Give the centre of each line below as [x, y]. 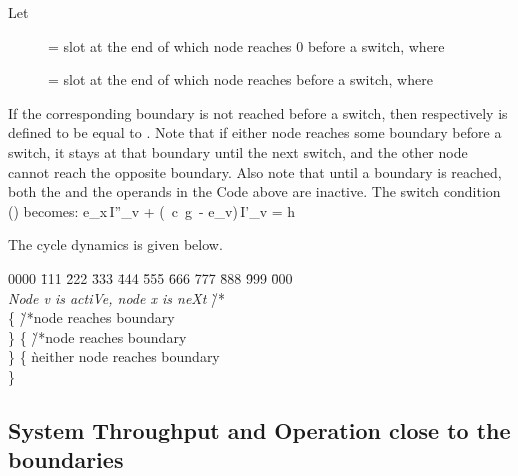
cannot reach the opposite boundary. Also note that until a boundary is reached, [255, 171]
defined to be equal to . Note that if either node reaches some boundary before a [255, 132]
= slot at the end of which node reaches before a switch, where [240, 79]
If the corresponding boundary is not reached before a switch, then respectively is [258, 112]
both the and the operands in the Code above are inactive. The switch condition [254, 191]
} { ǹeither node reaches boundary [114, 356]
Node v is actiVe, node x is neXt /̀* [117, 297]
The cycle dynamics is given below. [115, 244]
